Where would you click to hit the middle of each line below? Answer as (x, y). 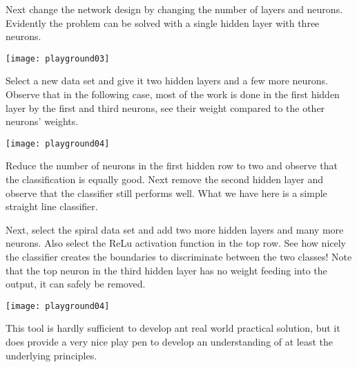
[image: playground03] (58, 58)
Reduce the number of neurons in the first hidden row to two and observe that (172, 166)
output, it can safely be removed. (76, 284)
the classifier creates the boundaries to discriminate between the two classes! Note (179, 257)
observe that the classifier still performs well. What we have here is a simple (166, 192)
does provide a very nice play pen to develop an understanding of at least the (170, 342)
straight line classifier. (52, 206)
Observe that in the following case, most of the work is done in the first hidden (173, 94)
